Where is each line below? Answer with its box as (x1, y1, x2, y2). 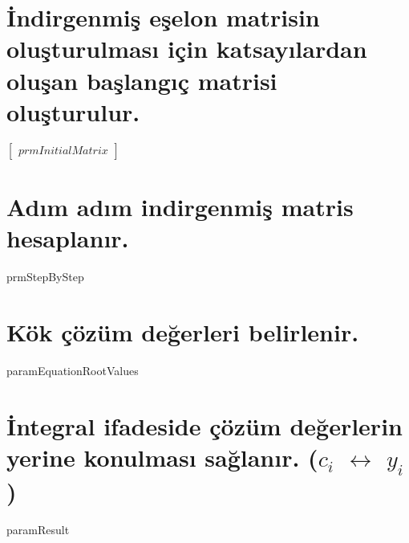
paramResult (6, 521, 70, 538)
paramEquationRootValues (6, 361, 139, 378)
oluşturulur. (6, 95, 140, 128)
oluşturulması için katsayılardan (6, 32, 367, 65)
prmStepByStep (6, 268, 84, 284)
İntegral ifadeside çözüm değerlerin (6, 409, 403, 442)
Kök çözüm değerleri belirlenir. (6, 315, 359, 348)
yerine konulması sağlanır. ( (6, 440, 318, 473)
